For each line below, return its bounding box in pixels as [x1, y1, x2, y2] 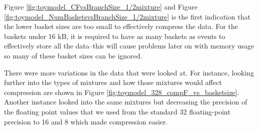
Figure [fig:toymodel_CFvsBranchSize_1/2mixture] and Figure [4, 1, 198, 11]
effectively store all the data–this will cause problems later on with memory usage [4, 40, 254, 51]
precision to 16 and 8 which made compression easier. [4, 116, 168, 126]
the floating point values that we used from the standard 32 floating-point [4, 106, 230, 116]
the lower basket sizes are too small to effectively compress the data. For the [4, 21, 238, 31]
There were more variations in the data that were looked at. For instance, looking [4, 67, 254, 77]
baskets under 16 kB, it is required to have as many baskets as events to [4, 30, 225, 41]
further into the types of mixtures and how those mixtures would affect [4, 77, 222, 87]
